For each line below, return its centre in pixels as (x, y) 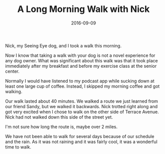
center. (12, 71)
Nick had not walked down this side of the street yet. (59, 117)
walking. (14, 91)
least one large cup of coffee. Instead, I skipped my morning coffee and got (82, 86)
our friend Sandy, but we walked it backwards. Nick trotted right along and (82, 106)
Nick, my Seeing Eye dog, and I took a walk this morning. (63, 45)
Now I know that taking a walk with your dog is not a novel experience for (80, 55)
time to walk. (18, 147)
